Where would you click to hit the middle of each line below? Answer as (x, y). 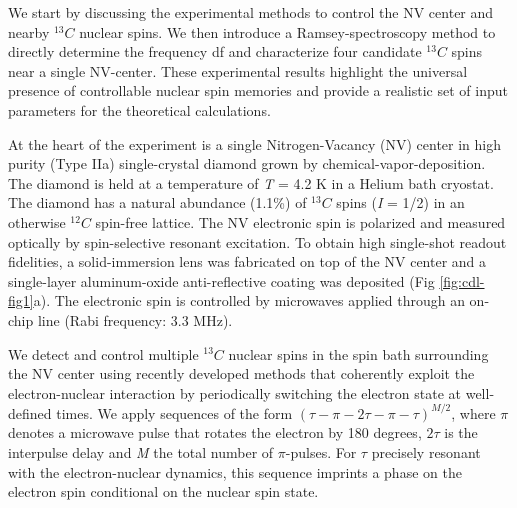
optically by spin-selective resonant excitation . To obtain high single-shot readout (257, 241)
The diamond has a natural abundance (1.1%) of (157, 202)
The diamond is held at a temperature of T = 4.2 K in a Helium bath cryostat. (251, 182)
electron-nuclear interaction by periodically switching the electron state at (235, 392)
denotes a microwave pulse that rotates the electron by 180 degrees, (215, 432)
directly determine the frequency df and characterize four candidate (215, 51)
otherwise (37, 221)
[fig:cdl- (462, 280)
